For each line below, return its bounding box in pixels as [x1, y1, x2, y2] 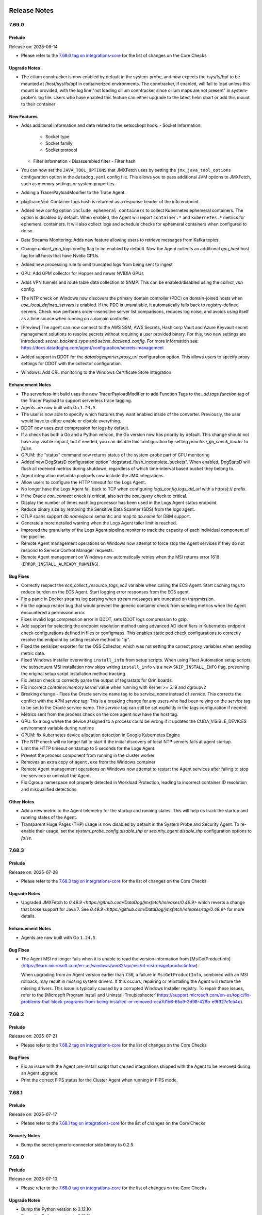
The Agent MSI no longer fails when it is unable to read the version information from [21, 955, 189, 962]
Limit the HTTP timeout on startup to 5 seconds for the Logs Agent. [21, 746, 156, 751]
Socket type [45, 134, 70, 139]
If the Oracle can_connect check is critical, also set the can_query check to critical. [21, 493, 188, 499]
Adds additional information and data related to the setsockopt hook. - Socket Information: [21, 122, 202, 128]
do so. [21, 228, 34, 234]
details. [21, 913, 36, 919]
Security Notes [9, 1133, 40, 1139]
